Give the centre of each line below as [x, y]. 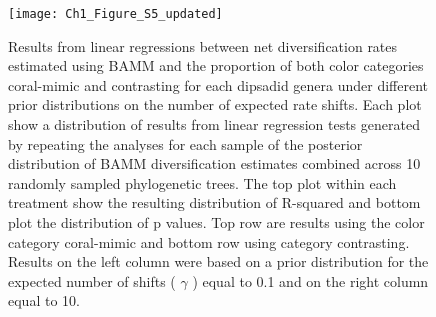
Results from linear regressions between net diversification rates [203, 45]
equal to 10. [44, 300]
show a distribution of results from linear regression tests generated [214, 124]
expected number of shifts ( [92, 280]
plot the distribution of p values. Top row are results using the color [216, 222]
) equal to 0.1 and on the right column [310, 280]
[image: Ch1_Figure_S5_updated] [115, 14]
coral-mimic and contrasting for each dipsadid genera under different [218, 84]
